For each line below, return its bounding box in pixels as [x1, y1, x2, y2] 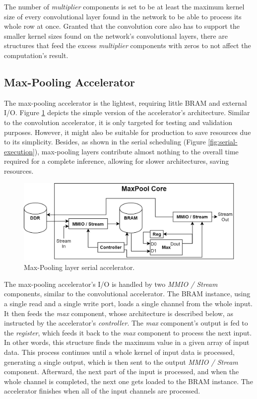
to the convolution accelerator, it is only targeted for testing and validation [4, 117, 232, 127]
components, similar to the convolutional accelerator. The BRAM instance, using [4, 288, 251, 299]
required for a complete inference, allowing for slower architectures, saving [4, 156, 229, 166]
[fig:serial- [208, 136, 238, 147]
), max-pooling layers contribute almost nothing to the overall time [34, 146, 239, 156]
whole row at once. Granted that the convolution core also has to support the [4, 21, 240, 31]
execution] [4, 146, 35, 156]
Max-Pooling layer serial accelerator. [24, 262, 135, 272]
